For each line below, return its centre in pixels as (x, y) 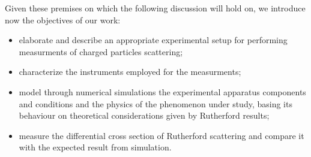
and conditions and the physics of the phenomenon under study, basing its (155, 103)
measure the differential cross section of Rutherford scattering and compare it (162, 135)
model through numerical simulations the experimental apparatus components (162, 91)
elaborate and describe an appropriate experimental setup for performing (153, 40)
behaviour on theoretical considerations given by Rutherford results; (144, 115)
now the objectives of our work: (63, 19)
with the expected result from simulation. (95, 147)
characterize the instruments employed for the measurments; (130, 72)
